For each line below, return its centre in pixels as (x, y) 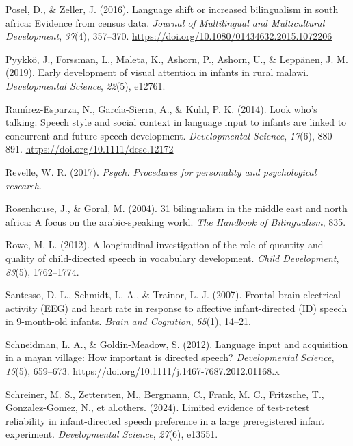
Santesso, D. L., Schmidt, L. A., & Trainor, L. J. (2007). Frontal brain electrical (173, 294)
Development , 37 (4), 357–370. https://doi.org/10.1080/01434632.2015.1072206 (169, 36)
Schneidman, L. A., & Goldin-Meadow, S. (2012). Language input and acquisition (177, 344)
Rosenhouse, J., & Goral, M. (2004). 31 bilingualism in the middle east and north (176, 208)
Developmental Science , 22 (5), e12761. (86, 85)
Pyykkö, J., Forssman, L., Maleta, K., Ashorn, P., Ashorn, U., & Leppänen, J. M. (177, 58)
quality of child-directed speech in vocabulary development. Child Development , (172, 258)
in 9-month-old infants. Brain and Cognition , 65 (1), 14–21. (128, 321)
